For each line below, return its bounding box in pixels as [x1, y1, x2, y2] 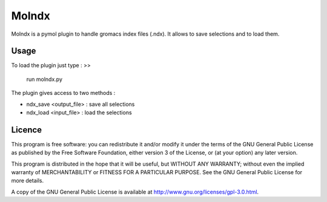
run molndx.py [26, 76, 63, 83]
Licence [11, 125, 42, 135]
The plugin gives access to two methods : [11, 90, 116, 97]
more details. [11, 177, 44, 184]
